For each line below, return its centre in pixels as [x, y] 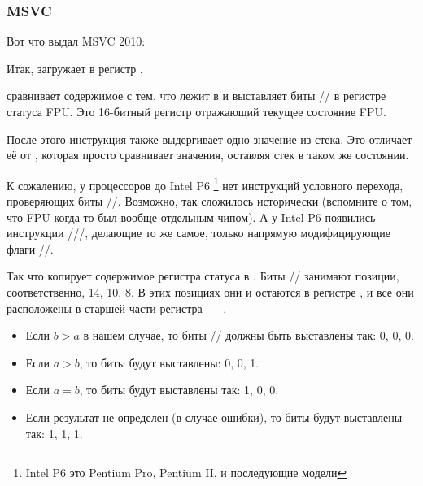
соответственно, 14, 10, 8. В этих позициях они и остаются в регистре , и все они [210, 292]
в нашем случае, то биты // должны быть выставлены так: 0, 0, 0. [249, 335]
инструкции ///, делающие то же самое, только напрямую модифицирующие [198, 233]
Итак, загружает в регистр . [75, 68]
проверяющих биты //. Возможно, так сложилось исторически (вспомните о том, [209, 201]
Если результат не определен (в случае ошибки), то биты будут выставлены [214, 417]
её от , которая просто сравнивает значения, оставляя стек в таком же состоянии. [208, 155]
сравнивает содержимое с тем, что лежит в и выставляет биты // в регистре [196, 95]
